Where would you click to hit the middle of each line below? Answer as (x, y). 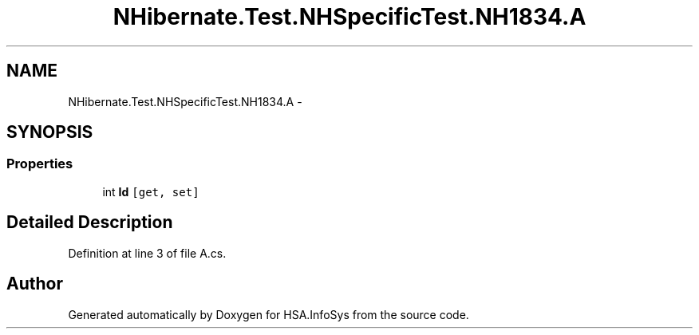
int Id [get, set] (151, 191)
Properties (40, 164)
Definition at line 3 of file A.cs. (147, 253)
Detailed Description (90, 223)
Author (35, 284)
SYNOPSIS (50, 132)
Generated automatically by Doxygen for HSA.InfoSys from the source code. (269, 314)
